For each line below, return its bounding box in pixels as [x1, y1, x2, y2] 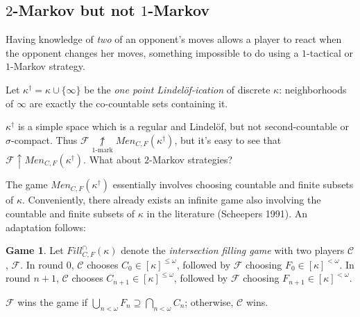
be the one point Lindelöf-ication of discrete [84, 82, 271, 96]
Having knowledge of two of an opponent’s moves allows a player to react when [6, 32, 342, 46]
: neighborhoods [279, 82, 347, 96]
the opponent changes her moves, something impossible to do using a [6, 45, 299, 60]
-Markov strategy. [10, 59, 85, 73]
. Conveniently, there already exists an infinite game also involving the [22, 192, 321, 207]
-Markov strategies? [149, 152, 233, 166]
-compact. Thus [11, 132, 78, 147]
